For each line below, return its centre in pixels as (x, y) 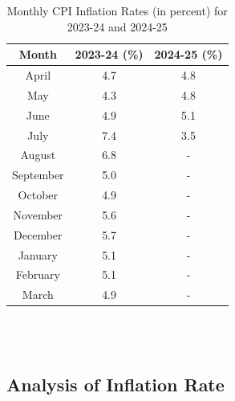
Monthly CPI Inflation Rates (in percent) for (117, 10)
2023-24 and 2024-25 (117, 26)
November (38, 214)
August (38, 155)
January (38, 254)
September (38, 175)
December (38, 234)
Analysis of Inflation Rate (115, 384)
